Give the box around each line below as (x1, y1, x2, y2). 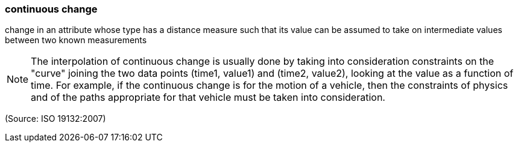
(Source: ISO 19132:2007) (5, 113, 106, 124)
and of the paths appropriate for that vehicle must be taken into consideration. (31, 91, 385, 104)
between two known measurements (5, 35, 147, 46)
